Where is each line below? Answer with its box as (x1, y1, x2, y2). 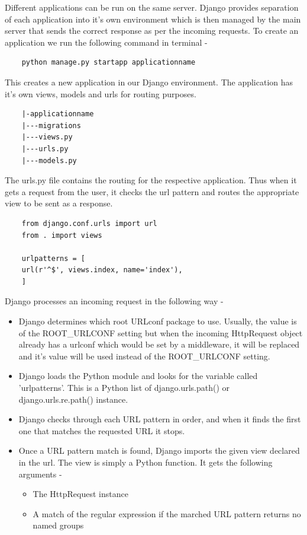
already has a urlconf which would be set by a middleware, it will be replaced (18, 338, 300, 351)
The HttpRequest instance (33, 488, 128, 500)
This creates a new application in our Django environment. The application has (5, 75, 293, 88)
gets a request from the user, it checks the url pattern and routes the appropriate (5, 185, 299, 198)
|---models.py (21, 156, 77, 165)
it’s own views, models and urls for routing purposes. (5, 87, 196, 100)
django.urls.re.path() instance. (18, 393, 128, 405)
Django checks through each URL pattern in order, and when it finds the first (18, 413, 301, 425)
